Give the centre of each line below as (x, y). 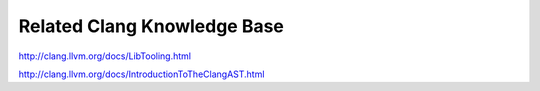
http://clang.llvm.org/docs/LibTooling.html (105, 56)
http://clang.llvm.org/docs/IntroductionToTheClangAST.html (141, 74)
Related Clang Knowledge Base (151, 26)
